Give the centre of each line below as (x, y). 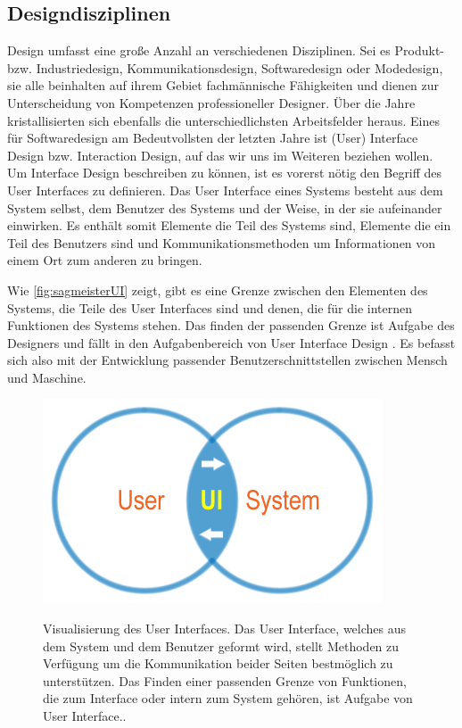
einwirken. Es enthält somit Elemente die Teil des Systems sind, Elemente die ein (229, 225)
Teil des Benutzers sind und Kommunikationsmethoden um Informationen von (222, 242)
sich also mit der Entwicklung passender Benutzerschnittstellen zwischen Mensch (227, 360)
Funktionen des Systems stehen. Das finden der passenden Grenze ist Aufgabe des (231, 325)
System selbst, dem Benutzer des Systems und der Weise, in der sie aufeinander (225, 207)
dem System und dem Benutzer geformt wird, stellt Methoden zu (221, 645)
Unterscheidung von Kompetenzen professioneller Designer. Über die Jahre (211, 102)
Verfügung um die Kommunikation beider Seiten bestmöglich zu (218, 663)
